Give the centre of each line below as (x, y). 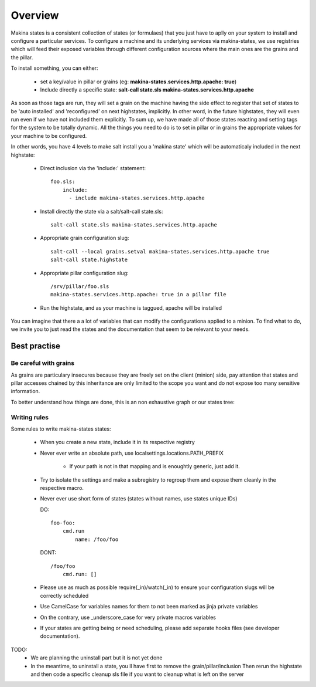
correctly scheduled (64, 595)
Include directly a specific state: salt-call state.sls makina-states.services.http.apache (147, 89)
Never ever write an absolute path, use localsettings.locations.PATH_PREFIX (132, 453)
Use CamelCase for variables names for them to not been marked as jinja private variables (149, 607)
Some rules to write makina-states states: (61, 429)
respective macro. (62, 488)
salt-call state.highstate (89, 260)
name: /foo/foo (97, 539)
